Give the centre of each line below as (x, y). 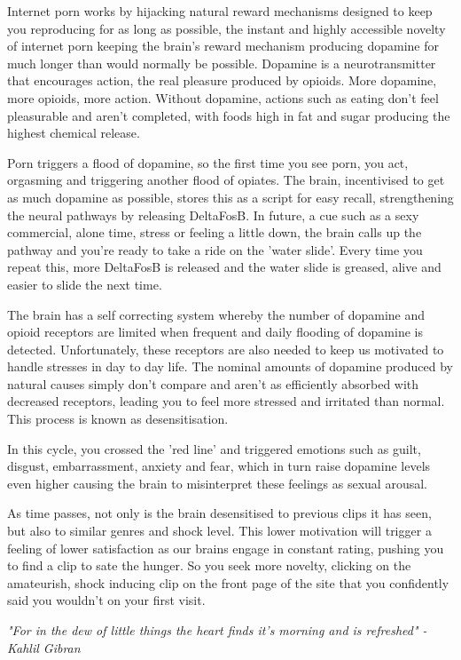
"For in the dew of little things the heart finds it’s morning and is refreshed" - (217, 630)
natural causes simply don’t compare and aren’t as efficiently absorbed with (213, 383)
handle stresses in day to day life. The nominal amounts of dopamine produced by (230, 366)
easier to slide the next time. (85, 284)
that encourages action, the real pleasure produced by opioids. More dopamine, (222, 80)
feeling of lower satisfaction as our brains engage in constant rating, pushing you (226, 548)
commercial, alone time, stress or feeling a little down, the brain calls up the (215, 232)
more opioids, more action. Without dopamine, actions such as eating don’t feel (223, 97)
